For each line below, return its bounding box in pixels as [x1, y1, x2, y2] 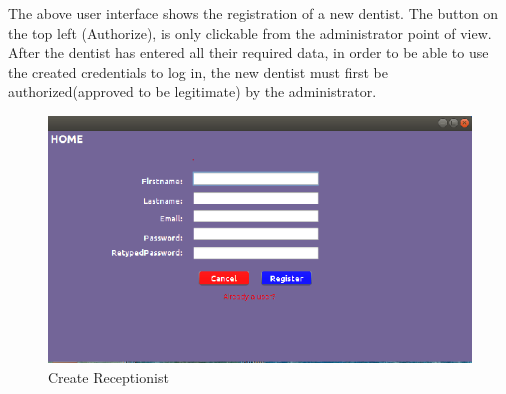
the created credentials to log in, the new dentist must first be [8, 61, 388, 82]
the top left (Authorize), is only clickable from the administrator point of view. [8, 22, 492, 43]
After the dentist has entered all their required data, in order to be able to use [8, 42, 489, 63]
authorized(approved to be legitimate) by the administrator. [8, 81, 377, 102]
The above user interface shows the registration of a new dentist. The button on [8, 3, 499, 23]
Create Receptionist [48, 367, 169, 388]
